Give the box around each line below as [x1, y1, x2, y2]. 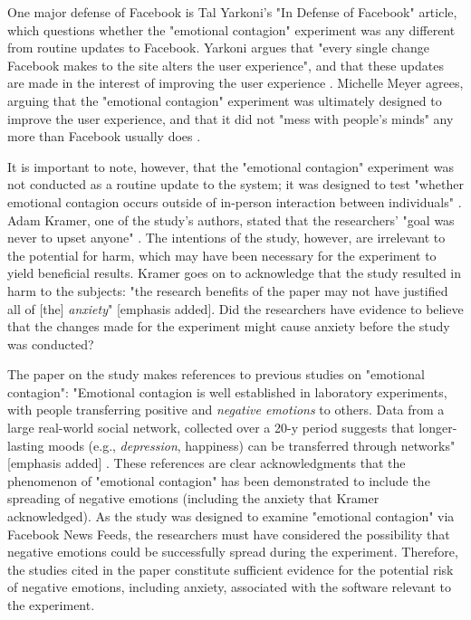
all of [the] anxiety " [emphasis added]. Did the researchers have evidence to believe [7, 299, 464, 318]
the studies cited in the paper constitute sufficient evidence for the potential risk [7, 559, 454, 578]
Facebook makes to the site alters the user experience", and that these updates [7, 55, 444, 74]
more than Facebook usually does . [7, 127, 201, 146]
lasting [7, 435, 44, 454]
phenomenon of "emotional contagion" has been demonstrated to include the [7, 471, 430, 490]
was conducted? [7, 334, 94, 353]
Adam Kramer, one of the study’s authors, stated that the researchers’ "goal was [7, 210, 455, 229]
